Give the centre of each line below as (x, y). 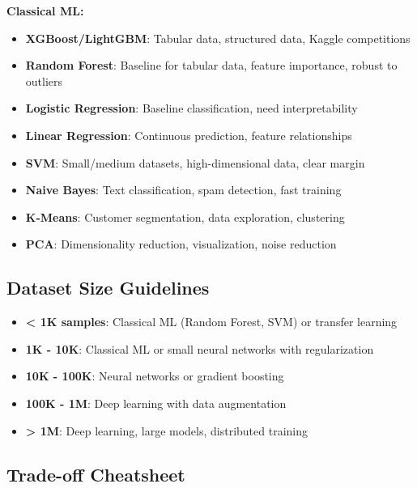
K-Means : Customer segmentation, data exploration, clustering (185, 216)
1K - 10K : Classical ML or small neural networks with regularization (200, 348)
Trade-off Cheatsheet (96, 474)
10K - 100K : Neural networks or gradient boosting (155, 376)
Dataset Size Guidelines (108, 288)
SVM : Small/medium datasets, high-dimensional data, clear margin (195, 162)
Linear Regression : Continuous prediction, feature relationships (189, 135)
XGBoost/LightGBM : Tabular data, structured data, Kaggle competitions (218, 38)
